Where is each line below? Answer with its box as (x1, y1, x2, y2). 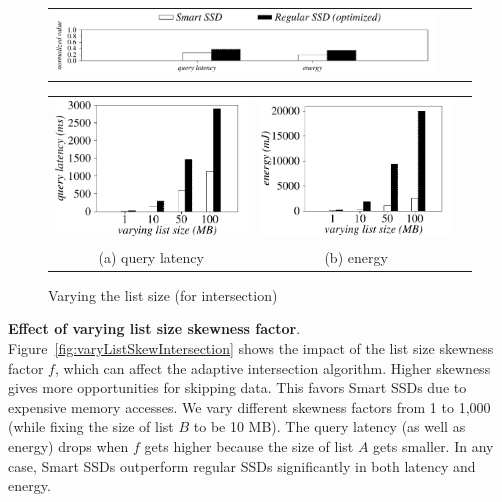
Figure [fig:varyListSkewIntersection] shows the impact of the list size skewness (8, 338, 494, 358)
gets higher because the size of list (144, 435, 354, 456)
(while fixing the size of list (8, 416, 174, 437)
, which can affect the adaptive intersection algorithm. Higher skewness (54, 357, 491, 378)
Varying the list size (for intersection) (48, 284, 278, 305)
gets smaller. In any (373, 435, 494, 456)
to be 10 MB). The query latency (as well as (193, 416, 466, 437)
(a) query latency (98, 246, 204, 267)
